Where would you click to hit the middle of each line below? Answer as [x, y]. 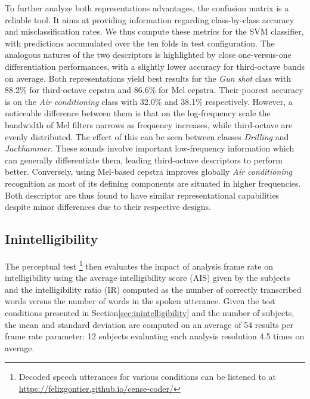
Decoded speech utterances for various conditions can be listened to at [147, 377]
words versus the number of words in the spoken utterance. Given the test [140, 301]
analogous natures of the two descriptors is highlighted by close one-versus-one [148, 55]
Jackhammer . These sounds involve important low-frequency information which [150, 148]
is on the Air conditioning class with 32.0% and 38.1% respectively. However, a [149, 101]
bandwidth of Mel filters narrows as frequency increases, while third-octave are [149, 124]
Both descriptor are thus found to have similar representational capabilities [142, 195]
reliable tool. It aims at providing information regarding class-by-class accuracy [150, 19]
